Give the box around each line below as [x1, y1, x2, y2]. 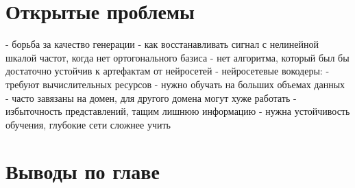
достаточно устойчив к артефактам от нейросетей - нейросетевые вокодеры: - [5, 64, 330, 78]
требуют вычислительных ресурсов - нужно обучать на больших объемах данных [5, 77, 345, 91]
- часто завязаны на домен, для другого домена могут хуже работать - [5, 90, 297, 105]
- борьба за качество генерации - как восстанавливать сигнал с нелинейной [5, 37, 319, 51]
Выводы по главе [5, 157, 160, 185]
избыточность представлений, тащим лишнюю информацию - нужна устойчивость [5, 104, 350, 118]
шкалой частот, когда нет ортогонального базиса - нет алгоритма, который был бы [5, 50, 350, 64]
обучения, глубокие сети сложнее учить [5, 117, 171, 131]
